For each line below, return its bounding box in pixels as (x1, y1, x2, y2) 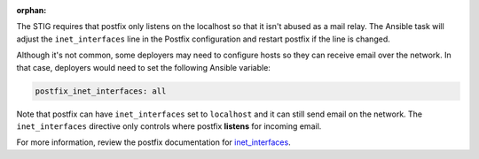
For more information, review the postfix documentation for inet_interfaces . (16, 137, 292, 148)
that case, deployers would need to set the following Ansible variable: (16, 62, 271, 72)
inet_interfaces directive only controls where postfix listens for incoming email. (16, 120, 322, 132)
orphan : (16, 5, 47, 15)
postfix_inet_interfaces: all (35, 86, 167, 96)
